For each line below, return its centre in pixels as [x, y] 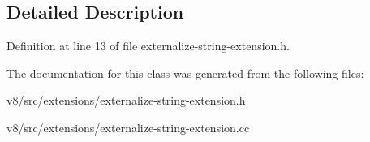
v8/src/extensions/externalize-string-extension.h [126, 100]
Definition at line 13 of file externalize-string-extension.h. [148, 46]
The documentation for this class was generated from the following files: [185, 73]
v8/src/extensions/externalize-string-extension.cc [128, 127]
